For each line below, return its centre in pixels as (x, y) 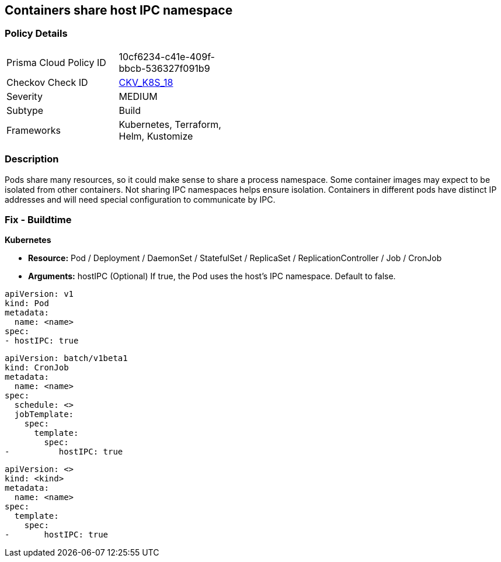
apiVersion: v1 (39, 294)
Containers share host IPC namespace (119, 10)
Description (32, 159)
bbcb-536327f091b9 (164, 68)
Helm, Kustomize (156, 136)
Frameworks (34, 130)
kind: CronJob (37, 368)
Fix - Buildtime (38, 219)
